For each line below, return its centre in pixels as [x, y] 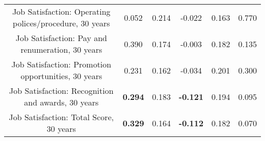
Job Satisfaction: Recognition [61, 91]
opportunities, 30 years [61, 76]
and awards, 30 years [61, 102]
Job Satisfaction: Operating [61, 11]
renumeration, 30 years [61, 49]
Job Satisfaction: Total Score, [61, 117]
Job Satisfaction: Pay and [61, 38]
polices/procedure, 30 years [61, 23]
